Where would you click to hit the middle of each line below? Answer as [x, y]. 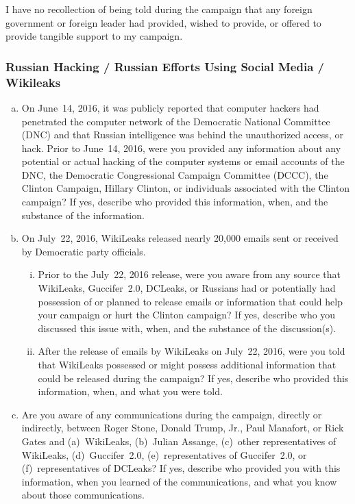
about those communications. [83, 495]
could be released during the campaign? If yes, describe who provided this [193, 378]
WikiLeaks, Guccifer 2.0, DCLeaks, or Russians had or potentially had [187, 288]
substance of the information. [83, 215]
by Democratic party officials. [84, 251]
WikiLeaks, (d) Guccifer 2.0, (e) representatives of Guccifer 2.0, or [164, 454]
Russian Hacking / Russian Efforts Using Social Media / [165, 66]
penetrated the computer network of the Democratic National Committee [176, 121]
